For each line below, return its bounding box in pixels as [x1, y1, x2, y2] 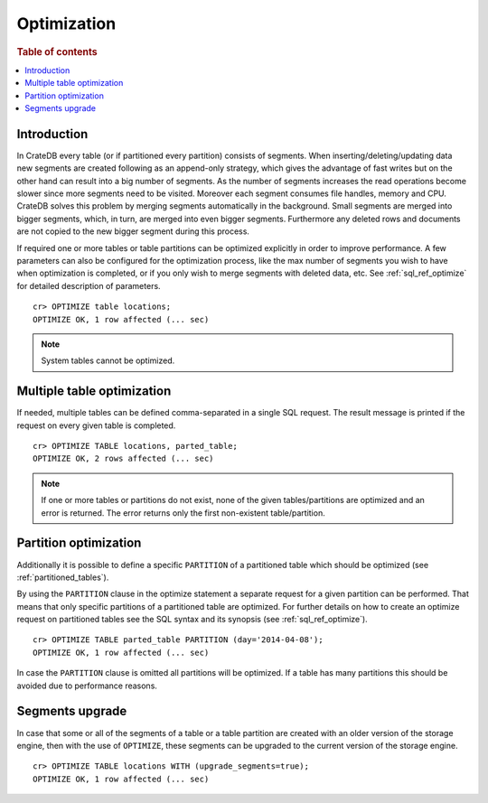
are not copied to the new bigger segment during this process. [16, 226, 250, 237]
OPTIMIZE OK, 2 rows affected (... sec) [33, 453, 214, 464]
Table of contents [16, 45, 99, 58]
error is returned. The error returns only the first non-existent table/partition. [41, 507, 325, 518]
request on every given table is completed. [16, 420, 176, 431]
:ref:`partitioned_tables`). [16, 572, 109, 583]
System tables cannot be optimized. [41, 355, 175, 366]
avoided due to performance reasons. [16, 680, 158, 691]
